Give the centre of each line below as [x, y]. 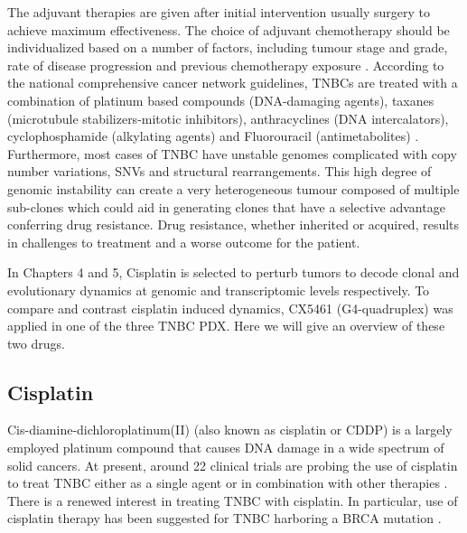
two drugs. [36, 343]
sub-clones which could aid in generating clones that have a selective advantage [226, 206]
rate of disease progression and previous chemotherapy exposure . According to [226, 65]
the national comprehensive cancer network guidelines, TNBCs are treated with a [233, 83]
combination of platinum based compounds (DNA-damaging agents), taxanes [221, 100]
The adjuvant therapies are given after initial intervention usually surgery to [219, 12]
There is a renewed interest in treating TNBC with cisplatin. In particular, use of [233, 500]
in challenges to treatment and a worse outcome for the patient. [184, 242]
